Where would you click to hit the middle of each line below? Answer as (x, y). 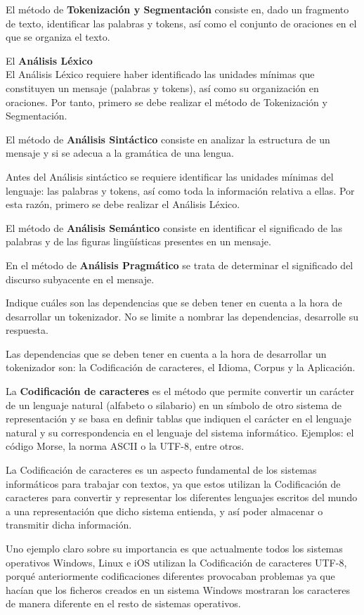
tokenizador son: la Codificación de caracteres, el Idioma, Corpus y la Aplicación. (181, 367)
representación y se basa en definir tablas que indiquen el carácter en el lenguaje (179, 419)
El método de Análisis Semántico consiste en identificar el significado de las (174, 227)
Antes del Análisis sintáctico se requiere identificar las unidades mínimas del (170, 176)
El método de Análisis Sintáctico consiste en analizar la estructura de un (168, 139)
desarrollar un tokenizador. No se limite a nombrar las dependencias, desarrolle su (182, 316)
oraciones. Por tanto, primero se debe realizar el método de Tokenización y (167, 102)
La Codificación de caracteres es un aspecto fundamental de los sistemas (161, 470)
